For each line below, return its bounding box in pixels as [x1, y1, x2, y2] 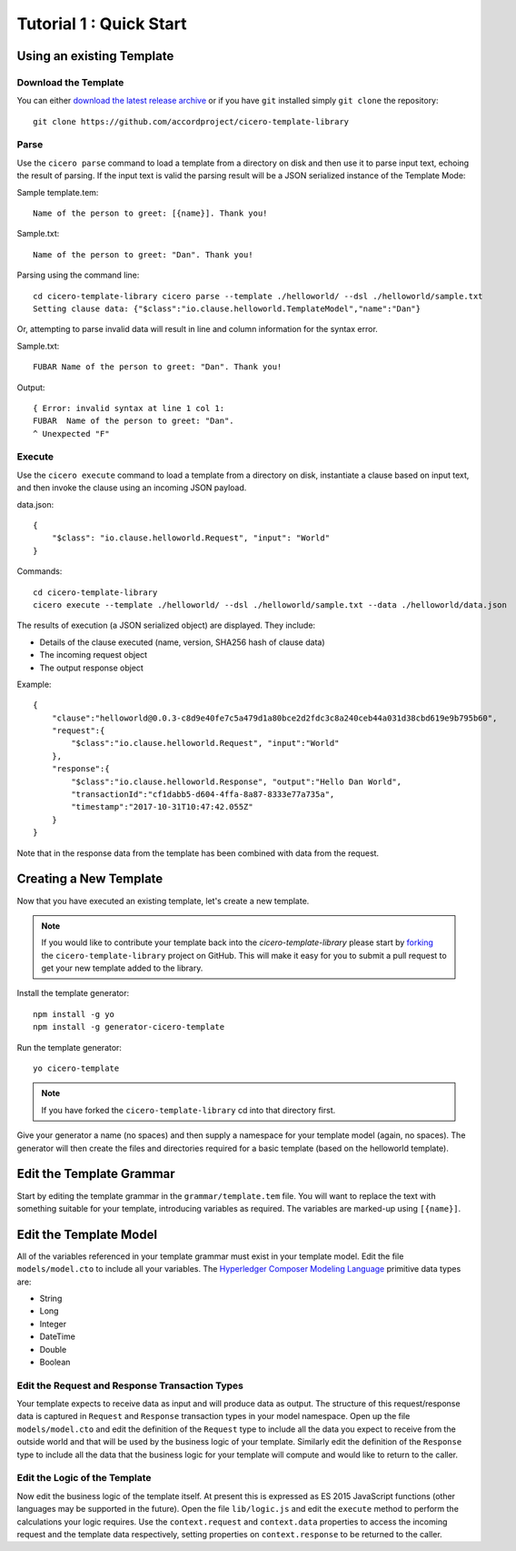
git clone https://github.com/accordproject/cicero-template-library [33, 116, 350, 126]
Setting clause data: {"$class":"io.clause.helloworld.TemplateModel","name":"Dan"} [33, 303, 422, 314]
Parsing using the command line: [16, 269, 140, 281]
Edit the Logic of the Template [16, 1472, 152, 1485]
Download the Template [16, 76, 124, 88]
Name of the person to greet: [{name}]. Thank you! [33, 208, 268, 218]
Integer [39, 1318, 67, 1329]
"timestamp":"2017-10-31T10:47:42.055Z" [71, 801, 253, 812]
